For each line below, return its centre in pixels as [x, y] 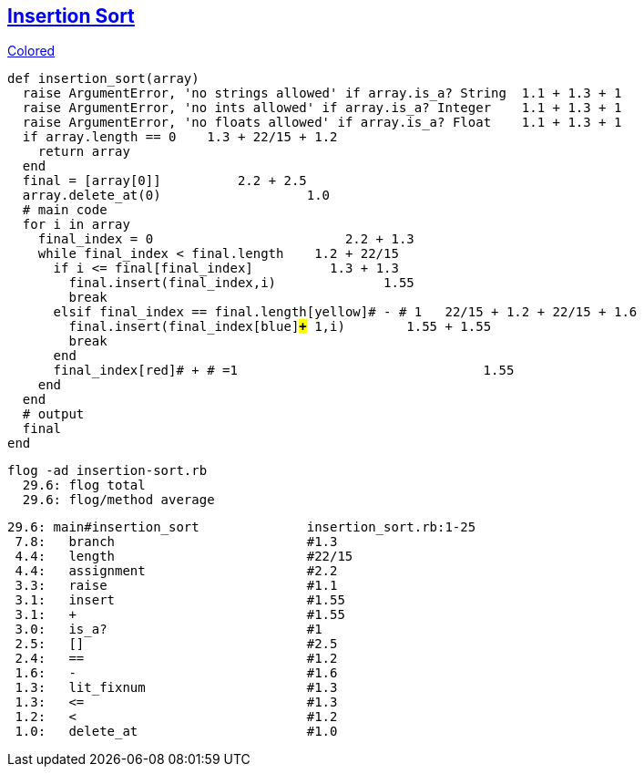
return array [84, 152]
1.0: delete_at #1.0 [176, 732]
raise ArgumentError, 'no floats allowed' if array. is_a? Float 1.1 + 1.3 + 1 [322, 123]
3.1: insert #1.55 [180, 600]
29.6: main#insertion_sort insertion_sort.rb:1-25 [242, 527]
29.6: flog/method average [118, 500]
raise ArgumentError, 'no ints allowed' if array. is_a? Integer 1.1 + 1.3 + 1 [322, 108]
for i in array [76, 225]
